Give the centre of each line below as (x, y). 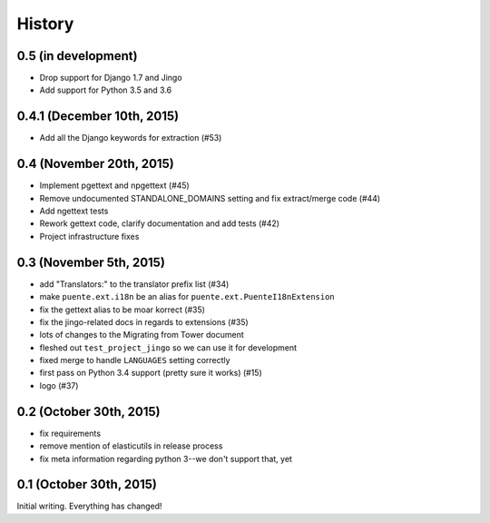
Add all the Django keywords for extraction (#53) (131, 138)
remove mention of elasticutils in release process (131, 446)
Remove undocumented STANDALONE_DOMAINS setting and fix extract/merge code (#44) (210, 198)
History (45, 24)
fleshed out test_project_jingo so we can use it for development (168, 347)
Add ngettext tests (74, 211)
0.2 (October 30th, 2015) (88, 412)
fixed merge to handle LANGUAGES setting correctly (135, 360)
